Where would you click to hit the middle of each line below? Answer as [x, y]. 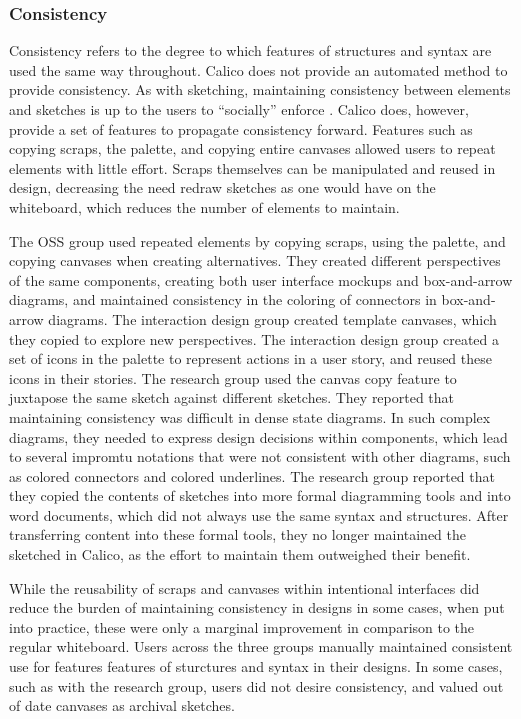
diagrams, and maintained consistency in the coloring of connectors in [223, 299]
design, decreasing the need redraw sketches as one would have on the [222, 187]
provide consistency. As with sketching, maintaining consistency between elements [260, 89]
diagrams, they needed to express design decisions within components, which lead [258, 436]
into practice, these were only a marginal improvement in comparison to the [242, 626]
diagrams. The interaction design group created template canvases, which [272, 318]
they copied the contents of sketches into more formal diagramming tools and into [260, 495]
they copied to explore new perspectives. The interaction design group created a [254, 338]
